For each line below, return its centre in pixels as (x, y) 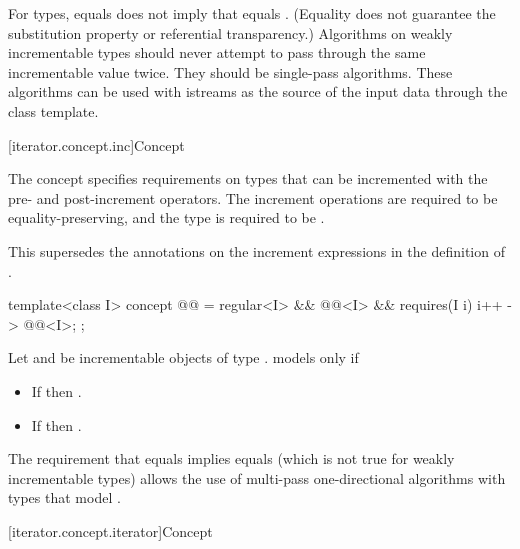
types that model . (64, 497)
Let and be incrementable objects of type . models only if (183, 357)
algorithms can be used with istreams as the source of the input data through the (258, 91)
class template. (53, 110)
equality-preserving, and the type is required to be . (166, 217)
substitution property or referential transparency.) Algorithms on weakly (230, 32)
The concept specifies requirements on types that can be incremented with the (248, 178)
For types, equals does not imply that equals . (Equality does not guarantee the (252, 13)
